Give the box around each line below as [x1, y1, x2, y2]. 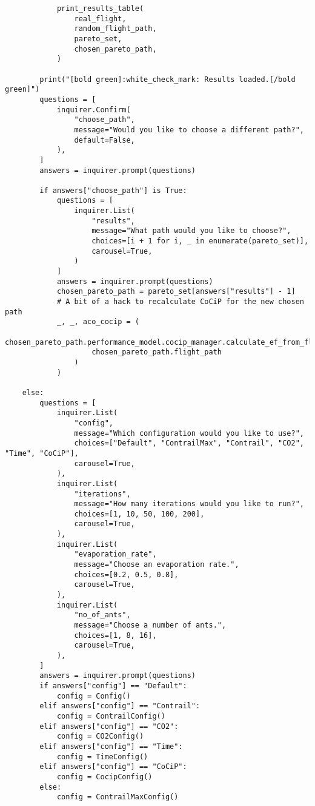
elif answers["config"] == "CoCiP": [39, 762, 187, 771]
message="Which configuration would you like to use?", [74, 428, 304, 438]
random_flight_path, [74, 24, 157, 33]
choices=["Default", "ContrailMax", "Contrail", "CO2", [74, 439, 304, 448]
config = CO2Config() [56, 732, 144, 741]
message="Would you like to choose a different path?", [74, 125, 304, 134]
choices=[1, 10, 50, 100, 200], [74, 509, 205, 518]
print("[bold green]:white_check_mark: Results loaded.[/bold [39, 75, 296, 84]
